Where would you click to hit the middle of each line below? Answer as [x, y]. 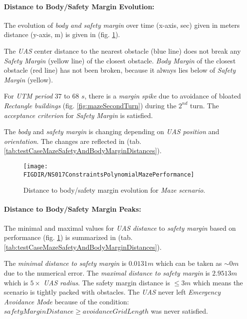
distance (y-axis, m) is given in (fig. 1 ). [62, 34]
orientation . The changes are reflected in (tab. [73, 141]
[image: [36, 166]
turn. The [205, 105]
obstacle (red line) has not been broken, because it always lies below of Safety [120, 70]
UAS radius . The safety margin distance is [107, 282]
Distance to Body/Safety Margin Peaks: [73, 209]
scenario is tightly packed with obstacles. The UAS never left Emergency [112, 292]
